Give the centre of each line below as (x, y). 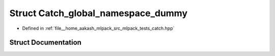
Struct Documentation (45, 43)
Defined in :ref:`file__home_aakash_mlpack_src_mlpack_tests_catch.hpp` (98, 28)
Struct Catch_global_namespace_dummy (99, 13)
